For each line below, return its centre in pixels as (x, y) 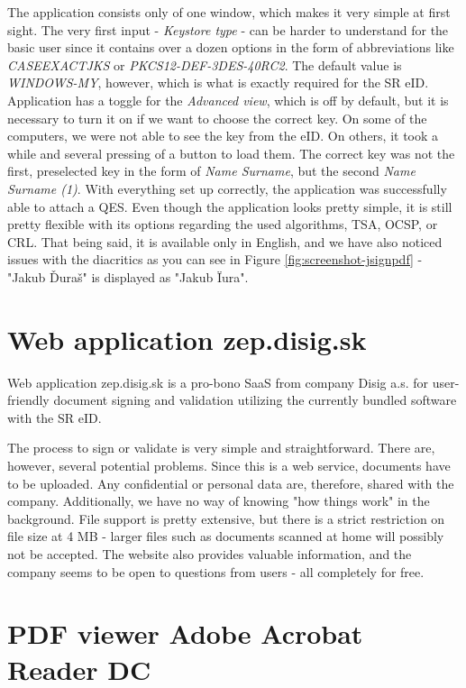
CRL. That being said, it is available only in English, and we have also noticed (225, 241)
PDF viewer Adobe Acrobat (185, 633)
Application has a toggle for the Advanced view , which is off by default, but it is (228, 100)
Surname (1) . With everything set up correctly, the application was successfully (227, 188)
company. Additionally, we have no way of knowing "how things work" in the (219, 501)
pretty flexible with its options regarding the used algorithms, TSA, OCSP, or (223, 224)
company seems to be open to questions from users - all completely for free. (216, 571)
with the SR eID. (55, 417)
